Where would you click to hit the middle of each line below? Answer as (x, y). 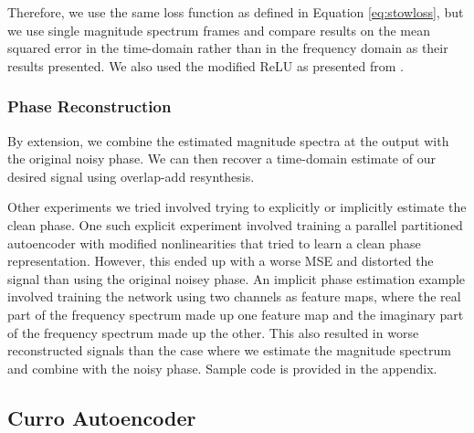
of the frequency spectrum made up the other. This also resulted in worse (213, 332)
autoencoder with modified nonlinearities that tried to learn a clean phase (214, 243)
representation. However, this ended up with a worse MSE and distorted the (221, 261)
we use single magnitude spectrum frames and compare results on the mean (219, 30)
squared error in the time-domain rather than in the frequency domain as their (228, 48)
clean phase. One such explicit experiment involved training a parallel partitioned (235, 224)
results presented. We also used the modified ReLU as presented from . (205, 65)
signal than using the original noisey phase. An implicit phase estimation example (237, 278)
